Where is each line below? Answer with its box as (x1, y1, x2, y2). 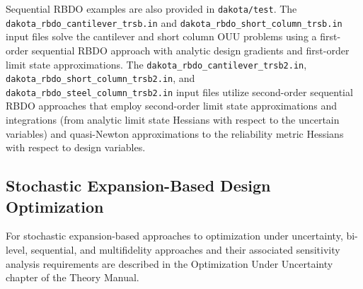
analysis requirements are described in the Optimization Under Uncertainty (6, 256, 333, 271)
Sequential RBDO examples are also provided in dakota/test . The (6, 1, 297, 16)
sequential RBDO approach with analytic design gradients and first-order (31, 42, 350, 57)
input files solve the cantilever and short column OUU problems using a (6, 29, 317, 44)
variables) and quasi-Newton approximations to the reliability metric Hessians (6, 126, 344, 141)
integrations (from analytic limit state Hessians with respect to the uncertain (6, 112, 340, 127)
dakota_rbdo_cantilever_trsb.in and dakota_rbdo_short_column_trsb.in (6, 15, 342, 30)
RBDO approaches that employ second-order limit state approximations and (6, 98, 338, 113)
